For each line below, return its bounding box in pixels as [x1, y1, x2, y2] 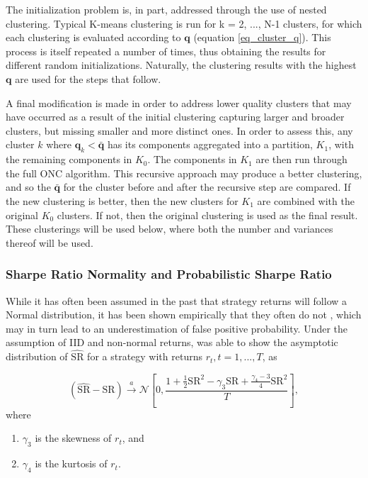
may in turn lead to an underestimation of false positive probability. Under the [6, 321, 348, 335]
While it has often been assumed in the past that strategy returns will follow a [6, 293, 347, 308]
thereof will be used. [6, 235, 93, 250]
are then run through [255, 152, 347, 167]
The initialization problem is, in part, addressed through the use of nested [6, 2, 327, 16]
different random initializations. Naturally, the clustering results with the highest [6, 57, 357, 72]
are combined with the [257, 193, 355, 208]
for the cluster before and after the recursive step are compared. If [63, 179, 351, 194]
